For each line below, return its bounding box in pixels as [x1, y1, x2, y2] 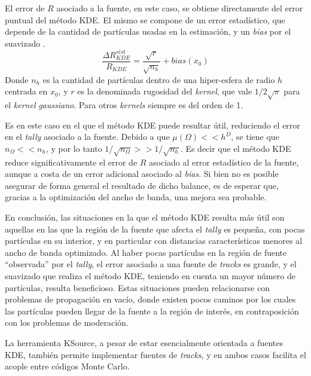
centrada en [5, 85, 48, 97]
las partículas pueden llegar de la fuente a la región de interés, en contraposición [5, 304, 299, 317]
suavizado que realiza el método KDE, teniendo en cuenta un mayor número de [5, 269, 295, 282]
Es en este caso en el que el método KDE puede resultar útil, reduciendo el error [5, 118, 300, 131]
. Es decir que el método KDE [180, 142, 291, 154]
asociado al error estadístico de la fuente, [149, 155, 299, 168]
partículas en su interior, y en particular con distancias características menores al [5, 234, 303, 247]
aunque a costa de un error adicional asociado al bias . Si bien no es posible [5, 167, 279, 180]
